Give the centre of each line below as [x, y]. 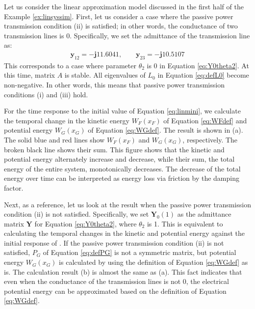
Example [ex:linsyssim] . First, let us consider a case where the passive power [119, 16]
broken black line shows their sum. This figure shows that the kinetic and [114, 149]
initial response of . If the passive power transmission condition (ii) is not [114, 242]
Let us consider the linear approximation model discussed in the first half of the [124, 6]
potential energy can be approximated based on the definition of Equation [115, 291]
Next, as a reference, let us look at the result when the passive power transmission [127, 204]
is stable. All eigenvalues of [105, 75]
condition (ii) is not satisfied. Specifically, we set [76, 214]
